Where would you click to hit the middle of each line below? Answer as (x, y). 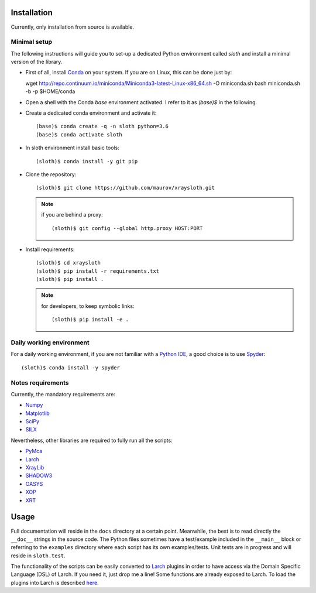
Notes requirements (40, 382)
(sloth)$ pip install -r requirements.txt (98, 271)
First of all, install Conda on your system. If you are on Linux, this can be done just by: (129, 73)
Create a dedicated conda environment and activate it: (91, 113)
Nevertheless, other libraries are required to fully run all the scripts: (92, 440)
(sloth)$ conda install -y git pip (87, 161)
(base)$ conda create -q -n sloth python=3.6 (102, 126)
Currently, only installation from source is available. (73, 27)
